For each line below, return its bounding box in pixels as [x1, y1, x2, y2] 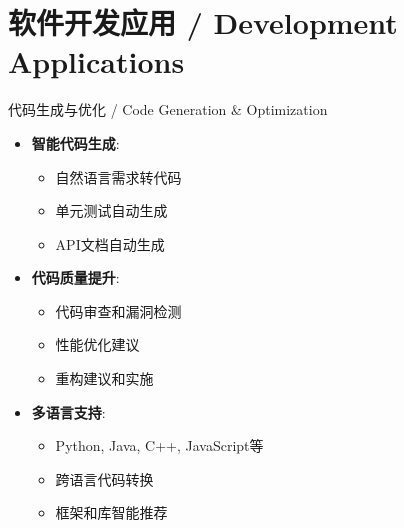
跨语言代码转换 [55, 468, 154, 489]
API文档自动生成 [55, 233, 165, 254]
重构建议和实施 [55, 368, 154, 389]
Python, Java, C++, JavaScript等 [55, 435, 264, 456]
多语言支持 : [31, 401, 106, 422]
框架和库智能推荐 [55, 502, 168, 523]
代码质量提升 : [31, 267, 120, 288]
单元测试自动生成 [55, 200, 168, 221]
